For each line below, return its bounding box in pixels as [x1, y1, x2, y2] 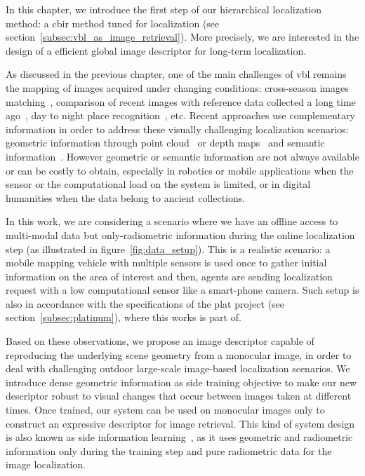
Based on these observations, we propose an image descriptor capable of [6, 334, 314, 348]
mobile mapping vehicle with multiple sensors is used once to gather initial [6, 255, 327, 270]
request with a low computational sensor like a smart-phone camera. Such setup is [6, 283, 359, 297]
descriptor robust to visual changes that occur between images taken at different [6, 388, 352, 403]
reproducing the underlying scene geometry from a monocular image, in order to [6, 347, 352, 362]
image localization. [6, 457, 86, 472]
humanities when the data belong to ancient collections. [6, 190, 246, 205]
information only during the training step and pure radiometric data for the [6, 443, 332, 458]
